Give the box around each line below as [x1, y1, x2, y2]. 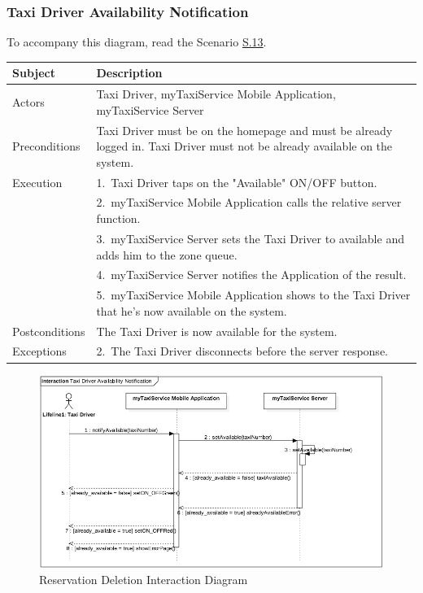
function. [96, 210, 141, 227]
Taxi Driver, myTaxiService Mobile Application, [96, 85, 336, 102]
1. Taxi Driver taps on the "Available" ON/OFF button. [96, 173, 377, 190]
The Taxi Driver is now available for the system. [96, 322, 338, 339]
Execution [12, 173, 63, 190]
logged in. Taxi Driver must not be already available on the [96, 137, 393, 155]
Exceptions [12, 342, 67, 360]
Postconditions [12, 322, 85, 339]
